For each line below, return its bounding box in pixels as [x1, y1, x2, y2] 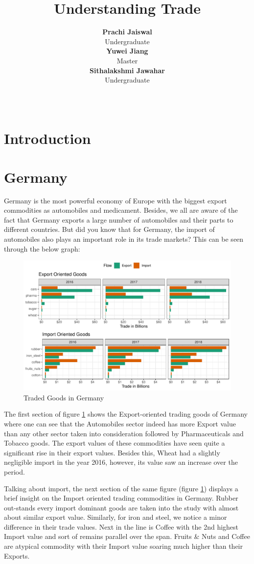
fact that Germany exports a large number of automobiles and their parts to [4, 214, 233, 225]
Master [116, 55, 138, 65]
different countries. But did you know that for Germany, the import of [4, 224, 215, 234]
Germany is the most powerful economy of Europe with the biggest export [4, 195, 227, 205]
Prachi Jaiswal [102, 27, 152, 37]
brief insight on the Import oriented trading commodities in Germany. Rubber [4, 493, 238, 503]
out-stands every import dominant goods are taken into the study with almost [4, 502, 239, 512]
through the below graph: [4, 243, 80, 254]
